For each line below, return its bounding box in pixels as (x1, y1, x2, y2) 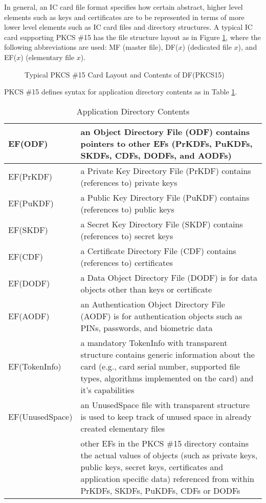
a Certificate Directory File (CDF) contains (80, 244, 236, 257)
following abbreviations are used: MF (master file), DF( (4, 42, 179, 52)
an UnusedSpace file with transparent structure (80, 398, 250, 411)
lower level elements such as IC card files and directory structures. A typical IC (4, 22, 253, 32)
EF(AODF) (8, 309, 50, 322)
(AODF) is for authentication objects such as (80, 309, 242, 322)
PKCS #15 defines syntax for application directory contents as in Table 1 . (4, 86, 237, 97)
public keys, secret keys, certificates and (80, 460, 224, 473)
